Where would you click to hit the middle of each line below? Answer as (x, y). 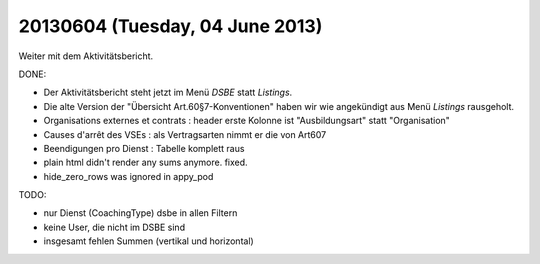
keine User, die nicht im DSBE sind (114, 227)
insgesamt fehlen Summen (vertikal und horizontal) (148, 241)
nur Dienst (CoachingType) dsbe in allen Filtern (140, 213)
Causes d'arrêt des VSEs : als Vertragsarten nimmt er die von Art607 (185, 134)
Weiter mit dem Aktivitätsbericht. (86, 56)
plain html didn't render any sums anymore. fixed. (146, 162)
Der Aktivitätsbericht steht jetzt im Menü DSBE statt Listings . (168, 92)
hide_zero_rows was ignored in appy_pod (128, 176)
